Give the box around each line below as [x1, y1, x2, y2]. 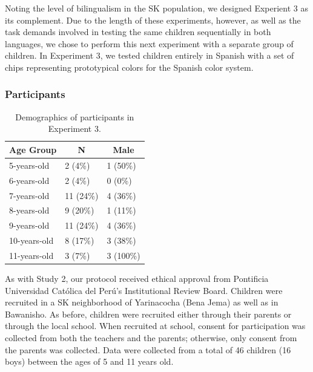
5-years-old [9, 158, 50, 171]
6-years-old [9, 174, 50, 186]
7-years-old [9, 189, 50, 201]
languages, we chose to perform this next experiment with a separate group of [5, 37, 294, 50]
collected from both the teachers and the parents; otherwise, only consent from [5, 331, 297, 344]
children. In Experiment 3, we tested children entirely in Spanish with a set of [5, 49, 294, 62]
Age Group [9, 143, 57, 155]
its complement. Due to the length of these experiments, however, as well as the [5, 13, 301, 26]
